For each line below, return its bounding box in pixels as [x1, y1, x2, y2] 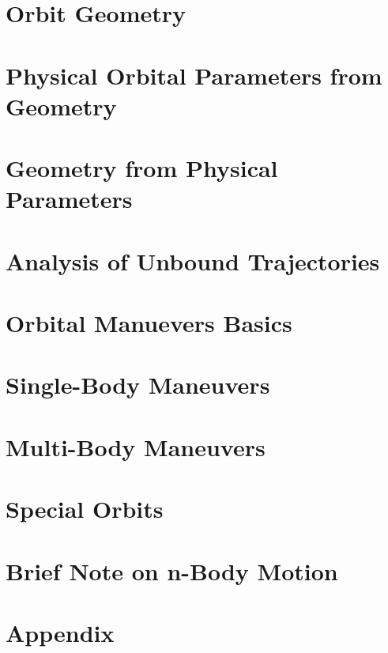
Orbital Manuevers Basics [6, 307, 292, 339]
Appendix [6, 616, 115, 648]
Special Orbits [6, 493, 164, 525]
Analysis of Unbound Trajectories [6, 244, 380, 277]
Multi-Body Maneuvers [6, 430, 266, 462]
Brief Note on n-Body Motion [6, 554, 338, 587]
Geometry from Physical [6, 152, 278, 184]
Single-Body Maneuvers [6, 368, 270, 401]
